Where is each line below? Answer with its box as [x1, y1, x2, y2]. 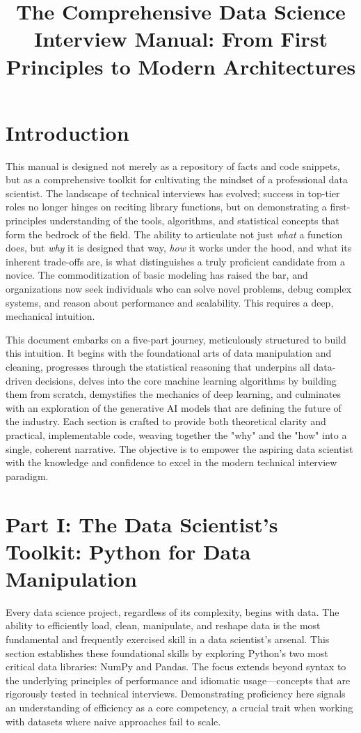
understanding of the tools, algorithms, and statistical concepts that [49, 213, 339, 228]
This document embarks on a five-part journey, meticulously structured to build [6, 332, 346, 346]
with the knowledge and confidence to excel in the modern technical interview [6, 455, 337, 470]
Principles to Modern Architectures [6, 52, 356, 80]
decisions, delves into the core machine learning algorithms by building [35, 373, 337, 387]
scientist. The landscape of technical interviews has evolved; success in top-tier [6, 185, 340, 200]
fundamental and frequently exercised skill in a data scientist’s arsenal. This [6, 632, 330, 647]
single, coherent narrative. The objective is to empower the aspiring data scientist [6, 441, 353, 456]
